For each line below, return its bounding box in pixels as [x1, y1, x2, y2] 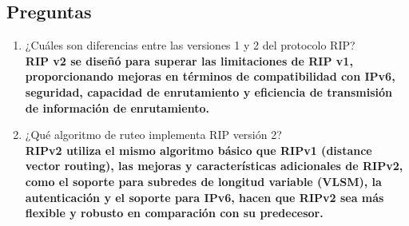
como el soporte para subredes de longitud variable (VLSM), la [25, 172, 382, 189]
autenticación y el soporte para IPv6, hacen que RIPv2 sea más [25, 188, 384, 205]
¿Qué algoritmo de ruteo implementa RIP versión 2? [25, 126, 282, 143]
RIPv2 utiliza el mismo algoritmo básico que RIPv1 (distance [25, 141, 372, 158]
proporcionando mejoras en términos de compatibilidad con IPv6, [25, 68, 395, 85]
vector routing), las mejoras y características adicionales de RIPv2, [25, 157, 403, 174]
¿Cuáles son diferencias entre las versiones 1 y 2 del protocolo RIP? [25, 37, 355, 54]
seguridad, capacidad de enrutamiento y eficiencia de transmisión [25, 83, 393, 100]
